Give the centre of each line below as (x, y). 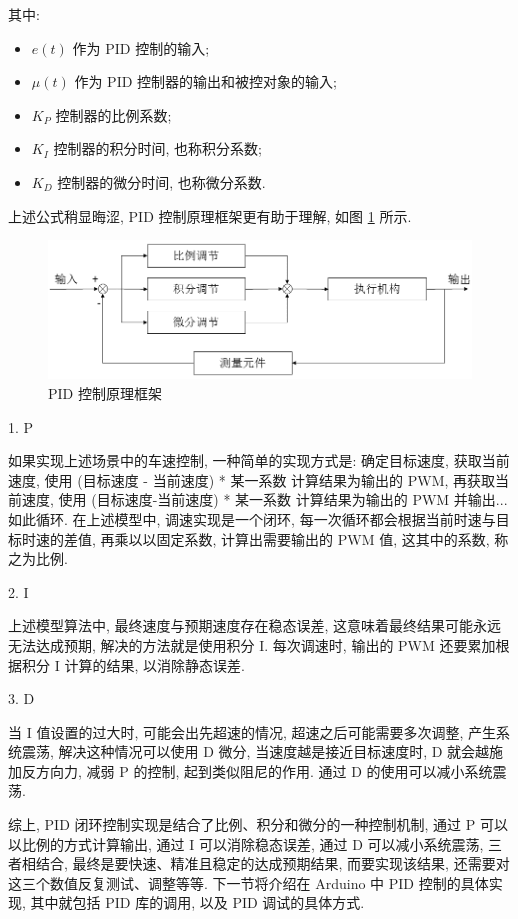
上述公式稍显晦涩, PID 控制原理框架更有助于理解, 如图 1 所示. (210, 215)
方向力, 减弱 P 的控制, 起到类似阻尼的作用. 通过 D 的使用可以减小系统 (264, 770)
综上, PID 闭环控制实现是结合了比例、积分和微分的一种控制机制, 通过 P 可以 (258, 824)
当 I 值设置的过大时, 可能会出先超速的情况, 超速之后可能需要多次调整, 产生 (252, 731)
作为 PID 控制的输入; (141, 47)
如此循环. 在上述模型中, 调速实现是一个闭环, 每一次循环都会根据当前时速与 (252, 518)
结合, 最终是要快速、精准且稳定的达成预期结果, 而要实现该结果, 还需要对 (272, 863)
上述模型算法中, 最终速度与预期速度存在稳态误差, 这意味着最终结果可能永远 (255, 625)
